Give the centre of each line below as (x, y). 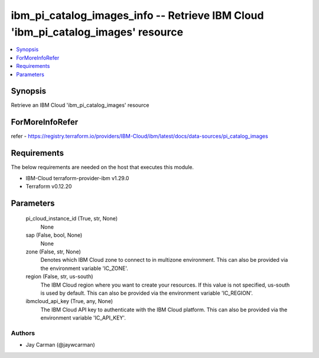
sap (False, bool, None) (54, 235)
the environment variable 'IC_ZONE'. (84, 268)
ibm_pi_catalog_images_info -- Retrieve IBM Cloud (137, 15)
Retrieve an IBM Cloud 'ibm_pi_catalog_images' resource (80, 105)
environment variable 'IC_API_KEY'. (83, 318)
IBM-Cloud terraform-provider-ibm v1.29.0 (77, 178)
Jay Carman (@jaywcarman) (61, 345)
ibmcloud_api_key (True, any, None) (69, 301)
